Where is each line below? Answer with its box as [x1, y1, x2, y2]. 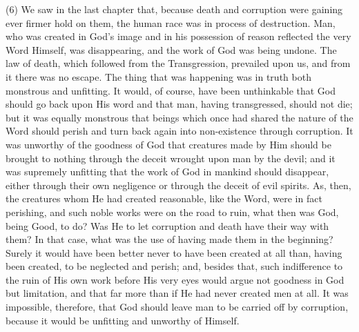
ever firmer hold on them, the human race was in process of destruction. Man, [6, 15, 336, 30]
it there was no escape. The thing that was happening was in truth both [6, 69, 311, 84]
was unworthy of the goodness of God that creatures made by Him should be [6, 137, 331, 151]
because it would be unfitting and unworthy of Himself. [6, 313, 240, 327]
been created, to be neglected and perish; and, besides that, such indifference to [6, 259, 343, 273]
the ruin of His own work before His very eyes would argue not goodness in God [6, 272, 345, 286]
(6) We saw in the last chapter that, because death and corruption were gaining [6, 2, 343, 16]
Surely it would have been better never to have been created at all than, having [6, 245, 342, 260]
